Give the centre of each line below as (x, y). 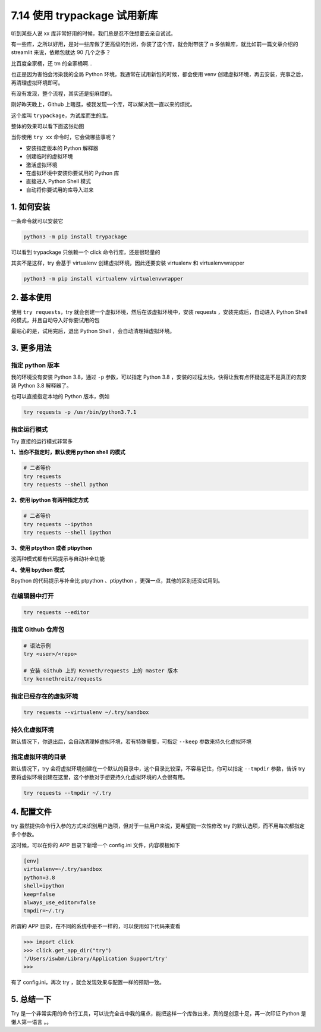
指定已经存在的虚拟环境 (45, 696)
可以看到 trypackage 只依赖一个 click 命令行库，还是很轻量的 (86, 252)
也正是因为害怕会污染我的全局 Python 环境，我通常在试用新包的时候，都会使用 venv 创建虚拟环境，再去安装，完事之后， (158, 74)
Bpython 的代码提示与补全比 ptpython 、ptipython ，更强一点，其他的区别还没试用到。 (117, 581)
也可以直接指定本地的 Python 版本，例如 (60, 397)
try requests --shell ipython (67, 532)
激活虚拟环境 (42, 165)
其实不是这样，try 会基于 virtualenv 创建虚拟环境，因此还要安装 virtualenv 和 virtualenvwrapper (128, 263)
